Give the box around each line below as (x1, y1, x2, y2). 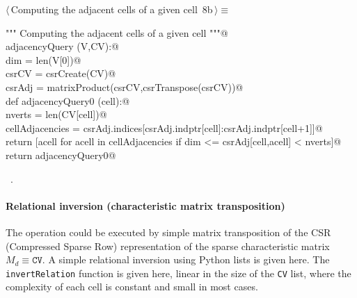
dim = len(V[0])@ (6, 52, 81, 67)
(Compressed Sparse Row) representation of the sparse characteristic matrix (6, 238, 330, 253)
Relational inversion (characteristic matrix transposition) (6, 198, 285, 213)
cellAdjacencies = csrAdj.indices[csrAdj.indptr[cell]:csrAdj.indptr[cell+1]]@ (6, 120, 323, 135)
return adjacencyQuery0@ (6, 147, 116, 162)
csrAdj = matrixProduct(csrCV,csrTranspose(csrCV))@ (6, 79, 244, 94)
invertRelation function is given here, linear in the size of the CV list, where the (6, 265, 351, 280)
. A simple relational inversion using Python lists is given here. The (42, 252, 330, 267)
